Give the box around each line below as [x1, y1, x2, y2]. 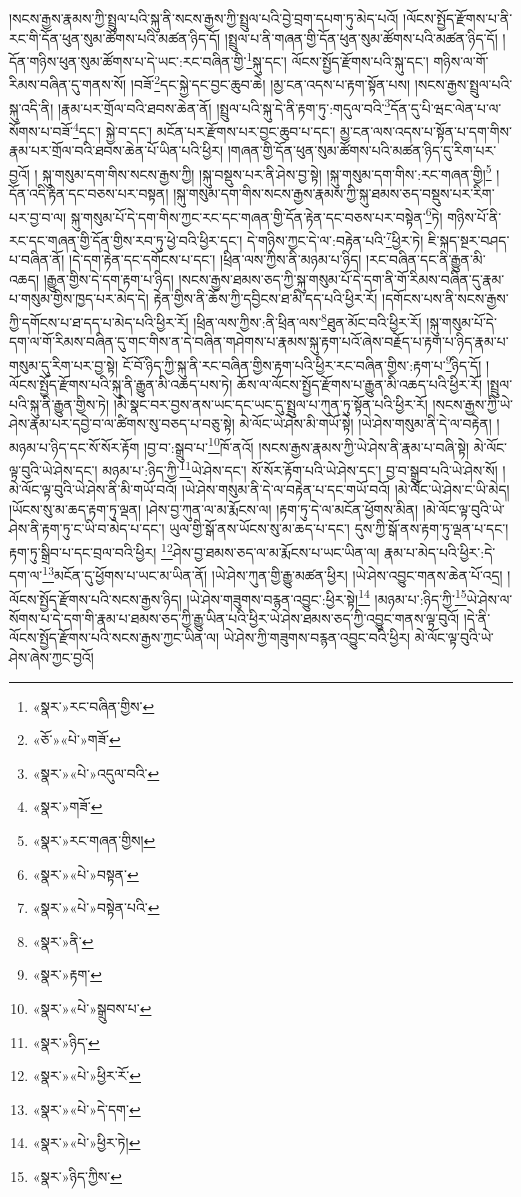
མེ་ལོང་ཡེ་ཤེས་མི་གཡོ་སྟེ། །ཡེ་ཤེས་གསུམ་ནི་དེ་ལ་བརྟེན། [239, 413, 492, 434]
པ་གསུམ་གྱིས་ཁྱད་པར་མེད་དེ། [9, 288, 149, 309]
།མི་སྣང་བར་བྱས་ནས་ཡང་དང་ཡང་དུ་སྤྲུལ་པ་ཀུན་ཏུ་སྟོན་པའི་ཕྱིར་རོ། [113, 393, 428, 414]
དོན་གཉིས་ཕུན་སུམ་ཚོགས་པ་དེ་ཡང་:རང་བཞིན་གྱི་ [9, 50, 247, 71]
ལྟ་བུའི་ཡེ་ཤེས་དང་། [9, 459, 98, 480]
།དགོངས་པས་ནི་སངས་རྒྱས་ [382, 288, 509, 309]
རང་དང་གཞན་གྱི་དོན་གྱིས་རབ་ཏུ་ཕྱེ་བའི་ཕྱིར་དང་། [9, 229, 243, 250]
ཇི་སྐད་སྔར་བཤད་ [428, 229, 510, 250]
